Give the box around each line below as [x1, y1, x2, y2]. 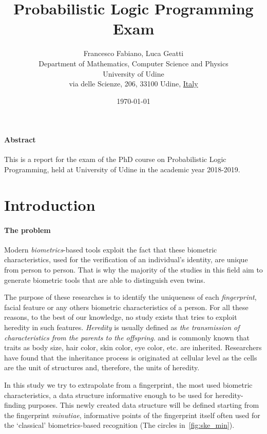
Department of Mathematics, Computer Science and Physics [39, 58, 228, 68]
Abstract [4, 134, 36, 145]
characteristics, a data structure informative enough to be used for [4, 389, 213, 400]
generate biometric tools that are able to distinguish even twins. [4, 274, 205, 285]
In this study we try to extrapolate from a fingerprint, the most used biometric [4, 379, 253, 390]
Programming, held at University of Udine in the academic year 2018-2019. [4, 164, 240, 175]
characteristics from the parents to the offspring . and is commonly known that [4, 332, 250, 342]
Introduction [4, 194, 96, 215]
